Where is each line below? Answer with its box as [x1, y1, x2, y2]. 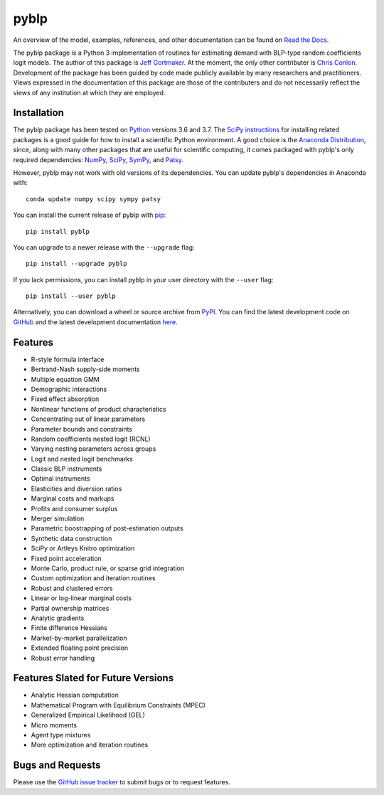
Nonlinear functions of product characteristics [31, 405, 166, 413]
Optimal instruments [31, 474, 90, 483]
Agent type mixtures [31, 730, 91, 739]
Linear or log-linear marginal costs [31, 594, 132, 602]
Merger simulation [31, 514, 85, 523]
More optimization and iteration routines [31, 740, 149, 749]
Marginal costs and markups [31, 494, 114, 503]
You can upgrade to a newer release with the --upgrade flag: [13, 242, 195, 252]
